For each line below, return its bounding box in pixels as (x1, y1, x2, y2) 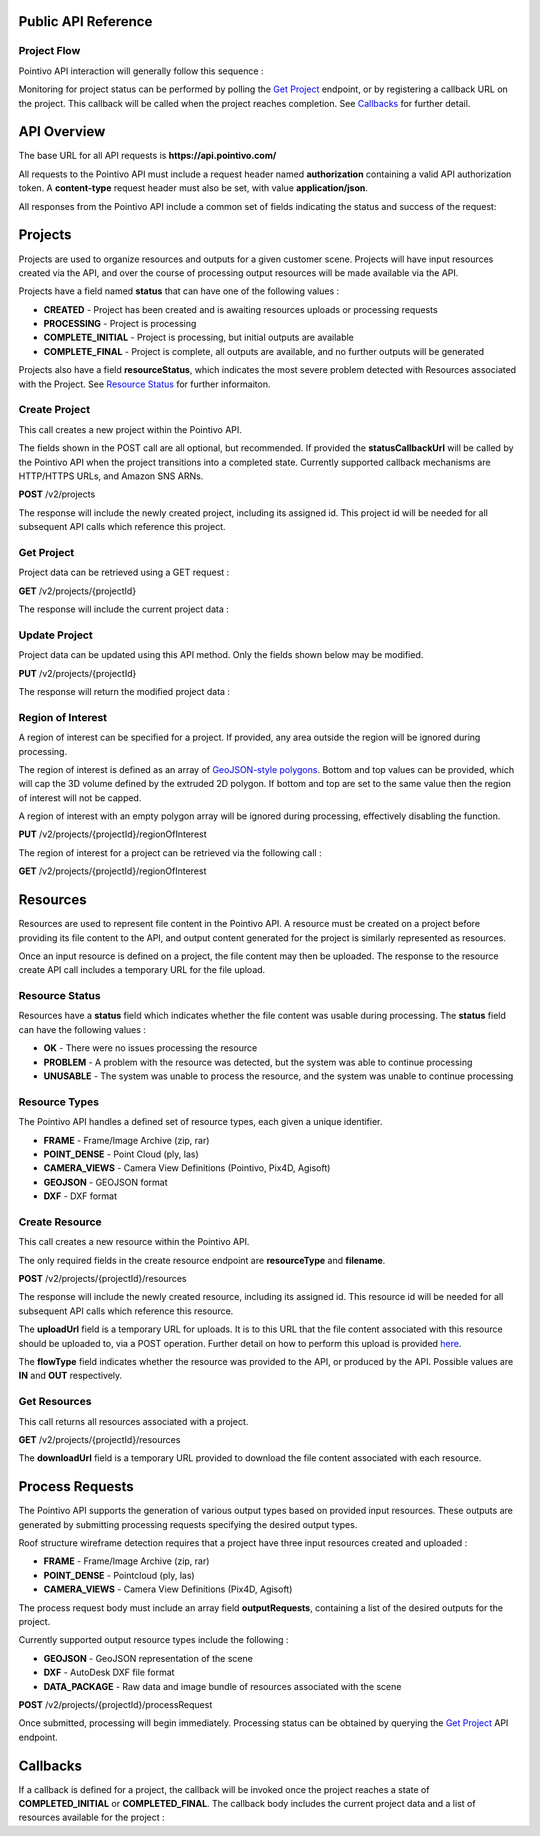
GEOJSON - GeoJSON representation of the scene (43, 1652, 254, 1664)
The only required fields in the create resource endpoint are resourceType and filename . (18, 1254, 386, 1266)
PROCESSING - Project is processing (43, 318, 197, 330)
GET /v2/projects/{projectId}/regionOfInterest (18, 865, 207, 877)
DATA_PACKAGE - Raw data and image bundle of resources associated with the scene (43, 1680, 402, 1692)
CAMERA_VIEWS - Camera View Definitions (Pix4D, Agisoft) (43, 1583, 293, 1595)
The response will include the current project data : (18, 603, 229, 615)
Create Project (18, 403, 90, 417)
